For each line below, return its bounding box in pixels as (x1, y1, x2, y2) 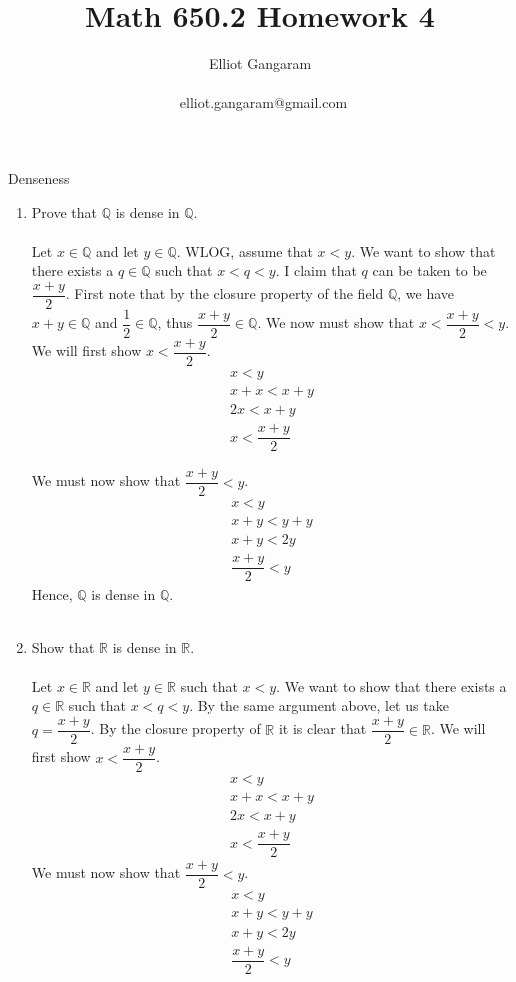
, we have (397, 283, 455, 304)
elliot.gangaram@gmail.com (179, 92, 348, 113)
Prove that (31, 201, 97, 222)
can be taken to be (372, 260, 487, 281)
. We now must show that (257, 312, 415, 333)
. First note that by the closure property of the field (65, 283, 384, 304)
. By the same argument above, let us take (189, 695, 449, 716)
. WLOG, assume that (176, 240, 313, 261)
